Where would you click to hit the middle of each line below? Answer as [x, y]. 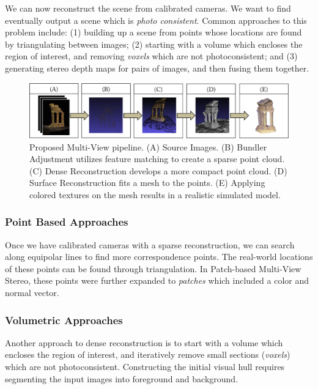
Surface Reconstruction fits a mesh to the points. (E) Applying [147, 183]
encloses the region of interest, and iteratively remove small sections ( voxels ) [148, 354]
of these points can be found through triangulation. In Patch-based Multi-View [153, 268]
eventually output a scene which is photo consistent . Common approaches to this [156, 20]
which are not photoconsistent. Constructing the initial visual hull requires [145, 367]
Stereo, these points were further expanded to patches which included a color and [157, 280]
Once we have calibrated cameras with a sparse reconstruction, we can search [150, 244]
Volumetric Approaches [64, 320]
